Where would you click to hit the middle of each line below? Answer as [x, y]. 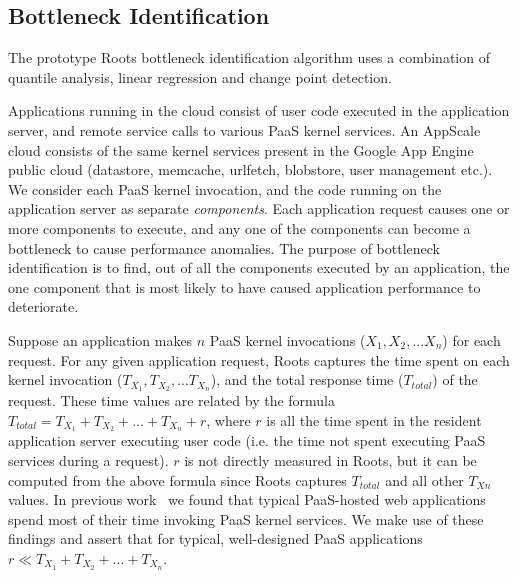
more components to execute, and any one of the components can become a [239, 227]
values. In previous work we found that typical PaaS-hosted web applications [247, 499]
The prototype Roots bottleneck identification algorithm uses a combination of [249, 57]
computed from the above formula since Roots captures [177, 479]
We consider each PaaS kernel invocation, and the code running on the [225, 188]
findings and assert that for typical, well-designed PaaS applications [215, 538]
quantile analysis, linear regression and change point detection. [200, 76]
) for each [471, 339]
